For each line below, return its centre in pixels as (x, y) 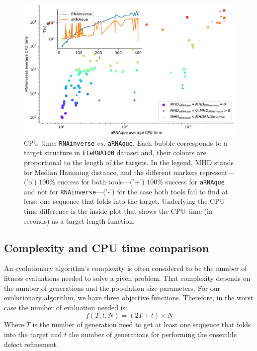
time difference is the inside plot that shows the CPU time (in (118, 211)
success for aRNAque (195, 182)
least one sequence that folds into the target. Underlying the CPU (125, 201)
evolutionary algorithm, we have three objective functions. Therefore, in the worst (129, 298)
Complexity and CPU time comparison (107, 247)
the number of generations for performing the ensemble (153, 334)
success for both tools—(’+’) (101, 182)
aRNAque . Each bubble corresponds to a (168, 142)
